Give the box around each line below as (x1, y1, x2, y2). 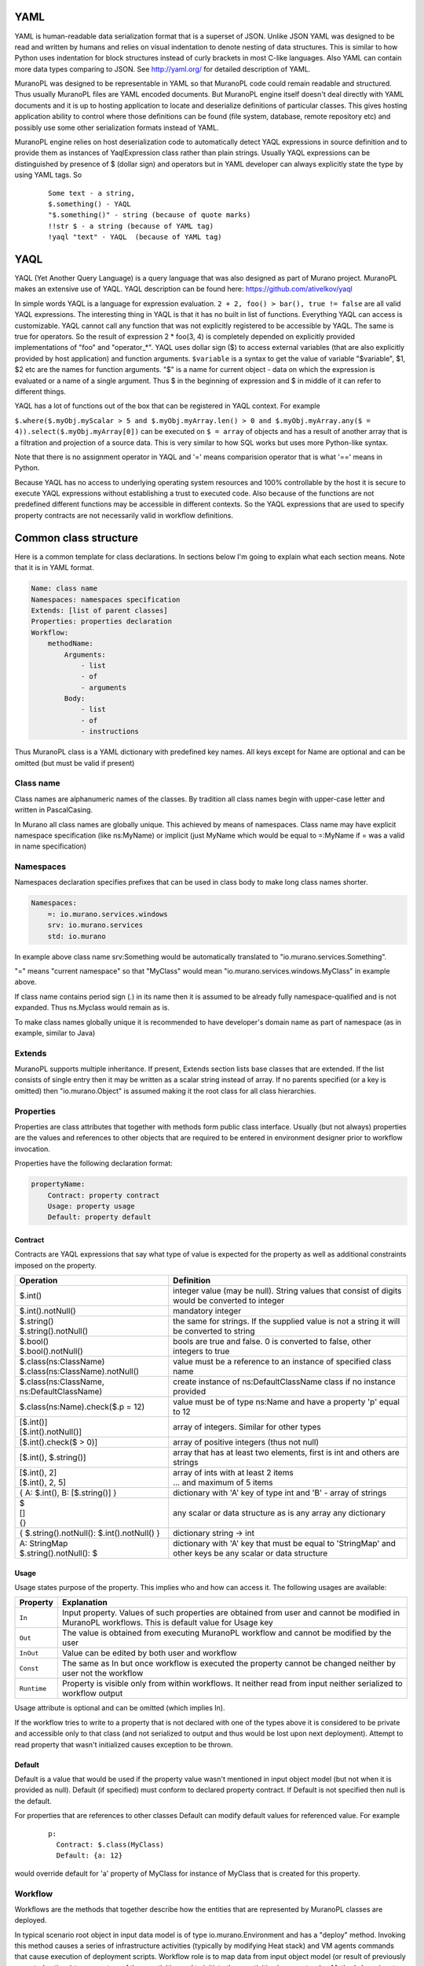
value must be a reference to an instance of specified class (173, 1357, 392, 1368)
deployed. (14, 1916, 47, 1925)
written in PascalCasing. (14, 805, 93, 815)
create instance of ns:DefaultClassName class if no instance (173, 1376, 396, 1387)
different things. (14, 386, 67, 396)
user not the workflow (61, 1668, 144, 1679)
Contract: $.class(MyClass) (56, 1840, 165, 1849)
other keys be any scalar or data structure (173, 1548, 328, 1559)
